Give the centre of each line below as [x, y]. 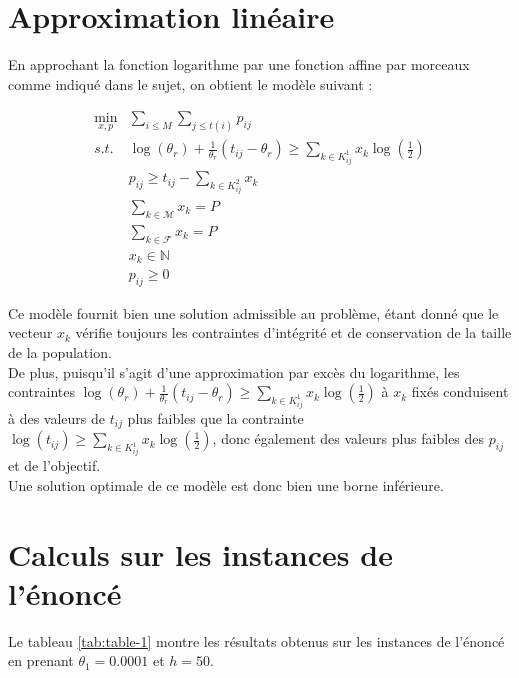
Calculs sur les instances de [200, 553]
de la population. [60, 352]
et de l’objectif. [54, 465]
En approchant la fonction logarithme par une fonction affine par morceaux [239, 64]
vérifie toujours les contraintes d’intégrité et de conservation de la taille [293, 332]
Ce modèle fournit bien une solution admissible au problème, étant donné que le [253, 312]
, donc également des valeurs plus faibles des [348, 438]
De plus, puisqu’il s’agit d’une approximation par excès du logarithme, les [234, 371]
